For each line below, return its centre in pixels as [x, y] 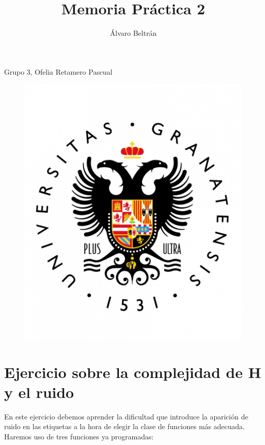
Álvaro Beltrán [133, 33]
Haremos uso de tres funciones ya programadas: [79, 437]
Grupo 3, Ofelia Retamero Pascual [58, 71]
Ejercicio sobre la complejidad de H [133, 372]
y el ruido [39, 392]
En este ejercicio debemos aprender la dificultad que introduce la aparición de [126, 416]
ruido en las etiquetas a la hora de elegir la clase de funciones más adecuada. [125, 426]
